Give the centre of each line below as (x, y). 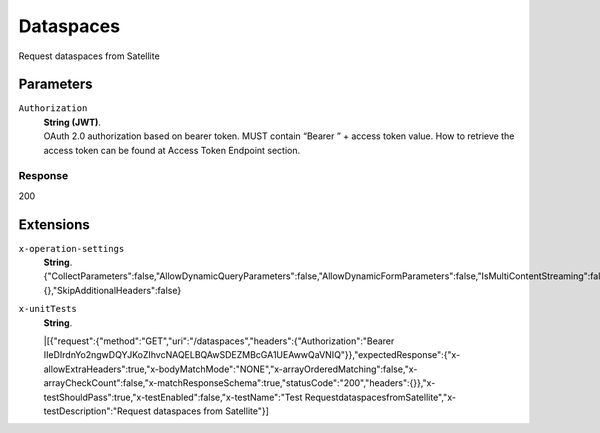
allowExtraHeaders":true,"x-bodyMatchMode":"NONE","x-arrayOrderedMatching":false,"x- (230, 369)
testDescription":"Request (97, 411)
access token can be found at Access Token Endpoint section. (172, 150)
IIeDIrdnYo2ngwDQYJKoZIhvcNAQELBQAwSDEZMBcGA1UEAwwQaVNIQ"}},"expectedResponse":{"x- (252, 355)
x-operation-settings (71, 248)
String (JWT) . (72, 122)
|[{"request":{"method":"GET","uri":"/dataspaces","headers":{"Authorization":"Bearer (219, 341)
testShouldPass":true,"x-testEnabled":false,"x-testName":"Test (173, 397)
